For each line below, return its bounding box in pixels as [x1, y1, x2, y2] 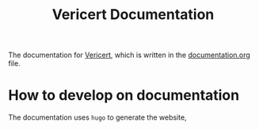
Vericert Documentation [51, 6, 215, 24]
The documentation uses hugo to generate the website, [8, 113, 188, 122]
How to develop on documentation [8, 86, 240, 105]
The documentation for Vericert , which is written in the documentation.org [8, 50, 251, 60]
